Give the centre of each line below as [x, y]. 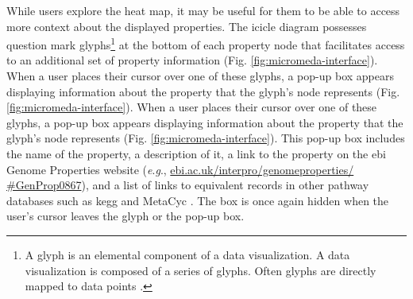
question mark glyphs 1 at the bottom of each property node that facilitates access [206, 43]
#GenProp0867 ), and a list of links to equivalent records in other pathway [188, 185]
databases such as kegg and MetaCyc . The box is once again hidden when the [198, 200]
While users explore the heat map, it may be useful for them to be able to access [203, 10]
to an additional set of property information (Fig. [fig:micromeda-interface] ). [192, 60]
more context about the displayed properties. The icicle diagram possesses [187, 26]
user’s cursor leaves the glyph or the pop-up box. [125, 216]
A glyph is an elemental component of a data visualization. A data [187, 254]
